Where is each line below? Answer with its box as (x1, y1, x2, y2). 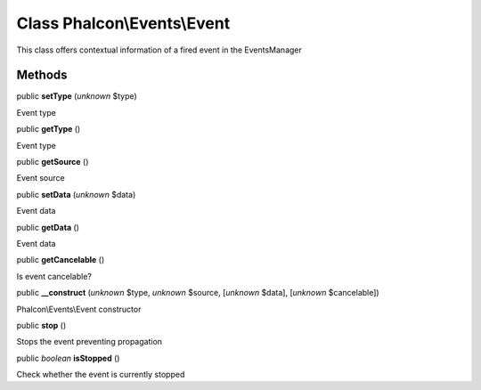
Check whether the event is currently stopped (16, 370, 185, 380)
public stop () (16, 320, 67, 330)
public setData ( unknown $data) (16, 189, 136, 199)
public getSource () (16, 157, 89, 167)
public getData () (16, 222, 80, 232)
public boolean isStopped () (16, 353, 120, 363)
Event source (16, 173, 66, 183)
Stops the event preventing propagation (16, 337, 163, 347)
